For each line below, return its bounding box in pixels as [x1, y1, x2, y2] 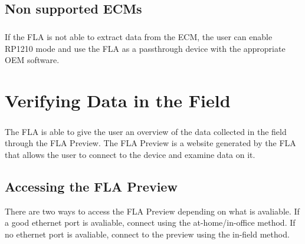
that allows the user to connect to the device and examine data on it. [5, 148, 255, 160]
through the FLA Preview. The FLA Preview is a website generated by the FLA [5, 137, 296, 149]
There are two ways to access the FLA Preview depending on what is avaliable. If [5, 205, 300, 217]
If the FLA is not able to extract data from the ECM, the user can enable [5, 31, 273, 43]
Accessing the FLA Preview [5, 177, 178, 195]
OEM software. [5, 54, 60, 66]
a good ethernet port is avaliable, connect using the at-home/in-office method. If [5, 216, 296, 229]
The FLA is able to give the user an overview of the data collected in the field [5, 125, 287, 137]
